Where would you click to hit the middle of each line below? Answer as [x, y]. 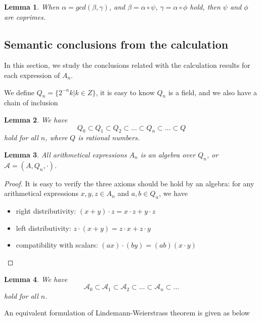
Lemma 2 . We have [36, 119]
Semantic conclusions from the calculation [116, 44]
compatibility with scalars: [57, 245]
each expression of [32, 75]
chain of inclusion [31, 103]
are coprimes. [25, 16]
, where [56, 137]
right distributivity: [46, 211]
